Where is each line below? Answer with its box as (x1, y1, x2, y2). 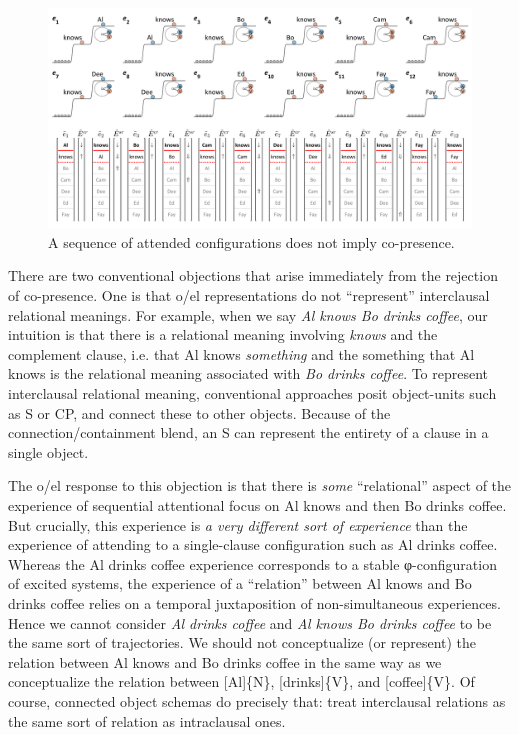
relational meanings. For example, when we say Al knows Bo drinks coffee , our (8, 304, 488, 325)
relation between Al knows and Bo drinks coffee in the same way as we (8, 651, 442, 672)
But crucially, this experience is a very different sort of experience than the (8, 514, 468, 535)
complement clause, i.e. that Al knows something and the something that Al (8, 343, 475, 364)
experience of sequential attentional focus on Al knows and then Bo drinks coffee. (8, 495, 507, 515)
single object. (8, 441, 89, 462)
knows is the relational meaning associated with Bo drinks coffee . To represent (8, 363, 489, 384)
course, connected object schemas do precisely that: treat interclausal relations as (8, 690, 506, 711)
